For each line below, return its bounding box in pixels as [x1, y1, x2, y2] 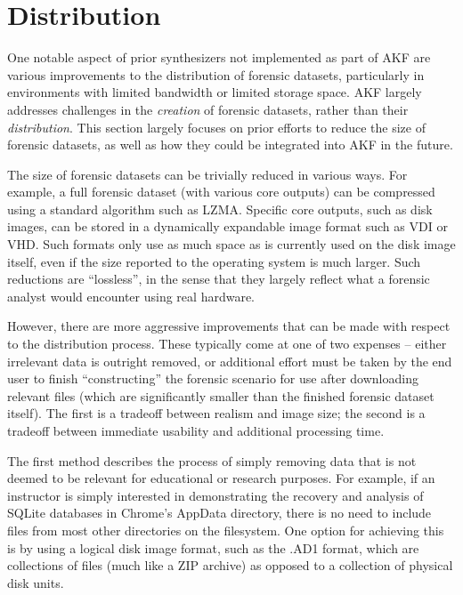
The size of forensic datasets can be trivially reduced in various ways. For [7, 165, 408, 183]
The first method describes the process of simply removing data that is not [7, 451, 417, 470]
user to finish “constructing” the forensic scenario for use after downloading [7, 369, 418, 388]
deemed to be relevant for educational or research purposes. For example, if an [7, 469, 435, 487]
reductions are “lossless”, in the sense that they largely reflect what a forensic [7, 269, 430, 288]
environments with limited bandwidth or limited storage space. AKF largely [7, 83, 422, 101]
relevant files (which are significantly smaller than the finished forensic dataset [7, 386, 435, 405]
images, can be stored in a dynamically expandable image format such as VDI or [7, 217, 448, 236]
